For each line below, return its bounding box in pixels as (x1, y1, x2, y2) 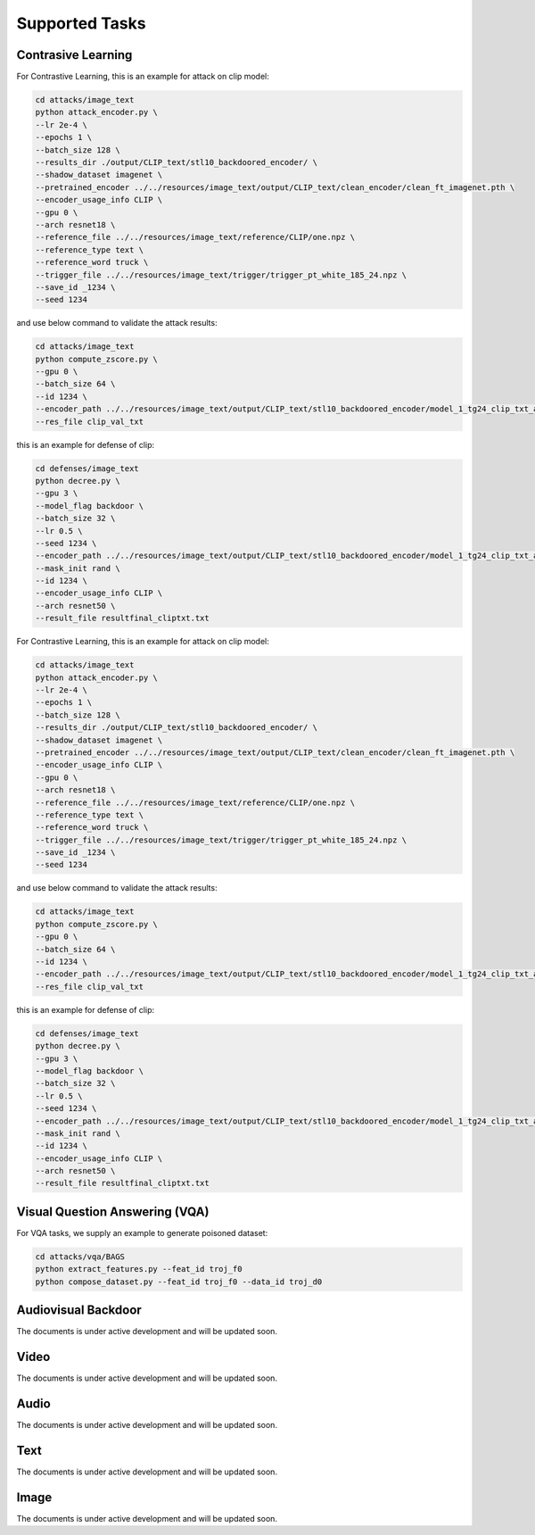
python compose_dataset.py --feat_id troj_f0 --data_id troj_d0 (35, 1276, 323, 1287)
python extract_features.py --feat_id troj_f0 (35, 1264, 243, 1274)
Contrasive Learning (16, 47, 133, 62)
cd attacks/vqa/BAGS (35, 1251, 125, 1262)
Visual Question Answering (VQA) (16, 1204, 210, 1219)
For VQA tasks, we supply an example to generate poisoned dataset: (16, 1227, 268, 1238)
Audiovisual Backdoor (16, 1303, 142, 1318)
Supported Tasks (16, 13, 146, 33)
